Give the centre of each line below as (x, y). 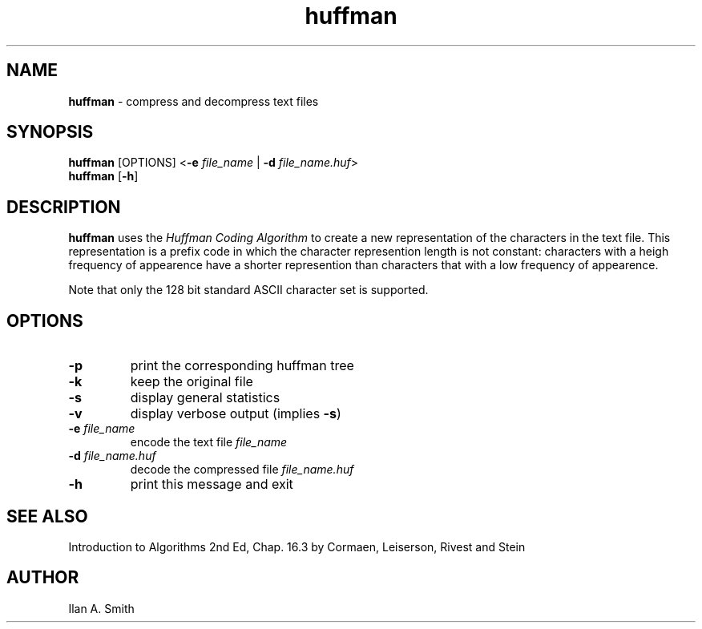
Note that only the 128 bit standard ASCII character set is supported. (248, 290)
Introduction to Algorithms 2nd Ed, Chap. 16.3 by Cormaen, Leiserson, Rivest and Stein (297, 546)
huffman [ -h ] (103, 176)
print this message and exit (212, 484)
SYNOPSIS (50, 132)
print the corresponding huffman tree (242, 366)
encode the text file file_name (209, 442)
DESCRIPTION (64, 207)
